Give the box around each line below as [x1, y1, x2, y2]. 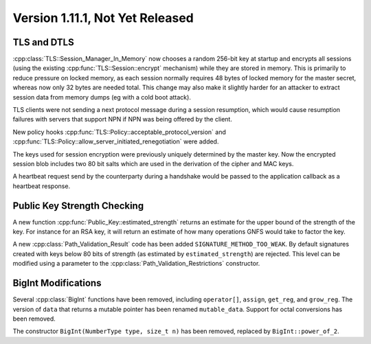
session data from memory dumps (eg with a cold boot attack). [12, 93, 192, 101]
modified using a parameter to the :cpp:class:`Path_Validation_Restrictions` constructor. [12, 260, 260, 268]
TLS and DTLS [12, 36, 75, 48]
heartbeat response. [12, 182, 71, 190]
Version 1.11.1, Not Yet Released [12, 10, 194, 25]
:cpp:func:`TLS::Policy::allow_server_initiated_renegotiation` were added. [12, 137, 219, 146]
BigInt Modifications [12, 277, 102, 289]
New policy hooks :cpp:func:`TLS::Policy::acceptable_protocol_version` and [12, 128, 227, 136]
